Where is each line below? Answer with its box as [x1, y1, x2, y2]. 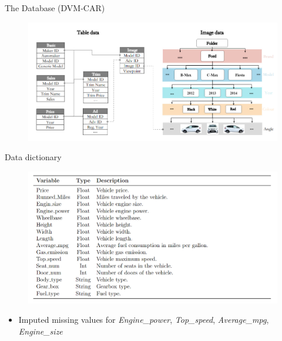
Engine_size [18, 325, 63, 337]
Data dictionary [5, 151, 62, 163]
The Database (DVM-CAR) [5, 2, 105, 13]
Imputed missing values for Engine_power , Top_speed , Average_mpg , [18, 313, 269, 326]
